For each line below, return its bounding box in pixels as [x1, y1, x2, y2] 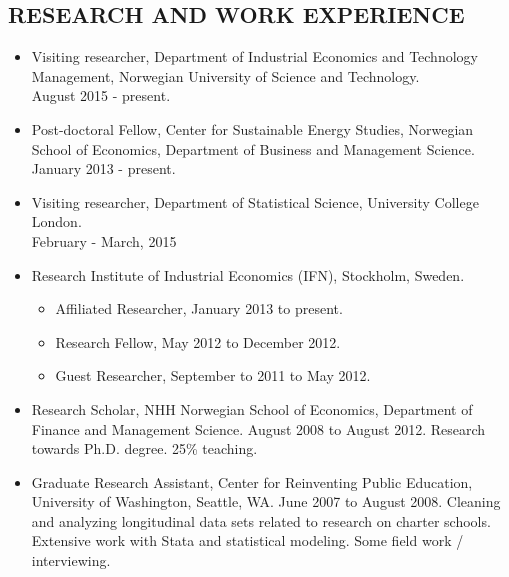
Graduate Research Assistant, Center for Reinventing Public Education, [31, 471, 473, 492]
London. [31, 211, 82, 232]
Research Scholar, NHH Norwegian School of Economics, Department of [31, 398, 473, 419]
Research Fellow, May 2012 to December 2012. [55, 331, 341, 352]
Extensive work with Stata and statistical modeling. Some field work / [31, 530, 464, 551]
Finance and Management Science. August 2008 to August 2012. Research [31, 418, 486, 439]
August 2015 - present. [31, 85, 171, 106]
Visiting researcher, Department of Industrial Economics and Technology [31, 46, 478, 67]
